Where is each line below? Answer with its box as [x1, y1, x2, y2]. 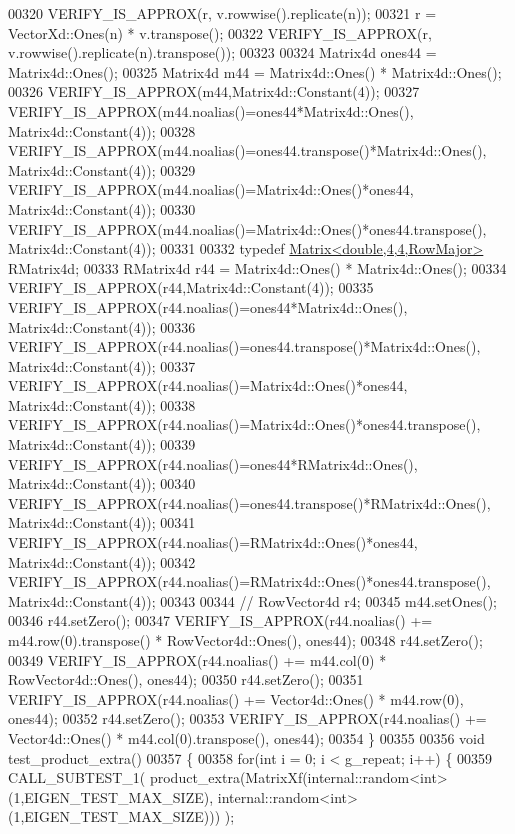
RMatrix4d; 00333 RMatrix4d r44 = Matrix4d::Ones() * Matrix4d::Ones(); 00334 [8, 257, 507, 278]
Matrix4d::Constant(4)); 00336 [8, 316, 196, 337]
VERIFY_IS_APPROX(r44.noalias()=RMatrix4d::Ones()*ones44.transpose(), [8, 571, 491, 592]
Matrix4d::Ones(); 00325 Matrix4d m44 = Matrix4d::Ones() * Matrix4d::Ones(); [8, 61, 502, 82]
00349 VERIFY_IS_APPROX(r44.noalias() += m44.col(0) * [8, 649, 387, 670]
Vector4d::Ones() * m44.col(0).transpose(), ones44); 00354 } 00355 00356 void [8, 727, 485, 748]
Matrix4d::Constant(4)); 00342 [8, 551, 196, 572]
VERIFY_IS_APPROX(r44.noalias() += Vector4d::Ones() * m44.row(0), [8, 688, 464, 709]
